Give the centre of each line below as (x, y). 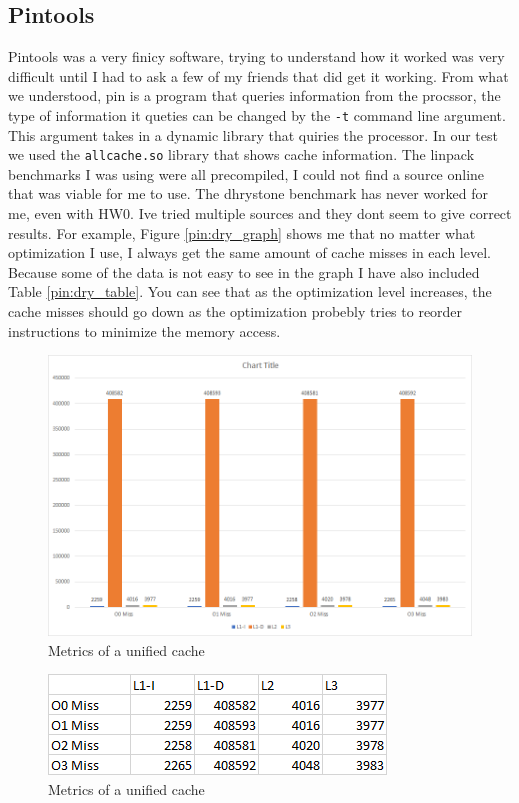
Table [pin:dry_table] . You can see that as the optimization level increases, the (250, 291)
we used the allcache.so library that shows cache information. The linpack (241, 154)
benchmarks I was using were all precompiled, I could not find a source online (246, 173)
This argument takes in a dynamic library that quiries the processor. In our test (253, 134)
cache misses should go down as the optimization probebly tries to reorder (235, 311)
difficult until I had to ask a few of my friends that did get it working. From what (258, 75)
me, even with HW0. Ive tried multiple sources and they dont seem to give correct (260, 213)
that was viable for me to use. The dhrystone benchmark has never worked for (248, 193)
